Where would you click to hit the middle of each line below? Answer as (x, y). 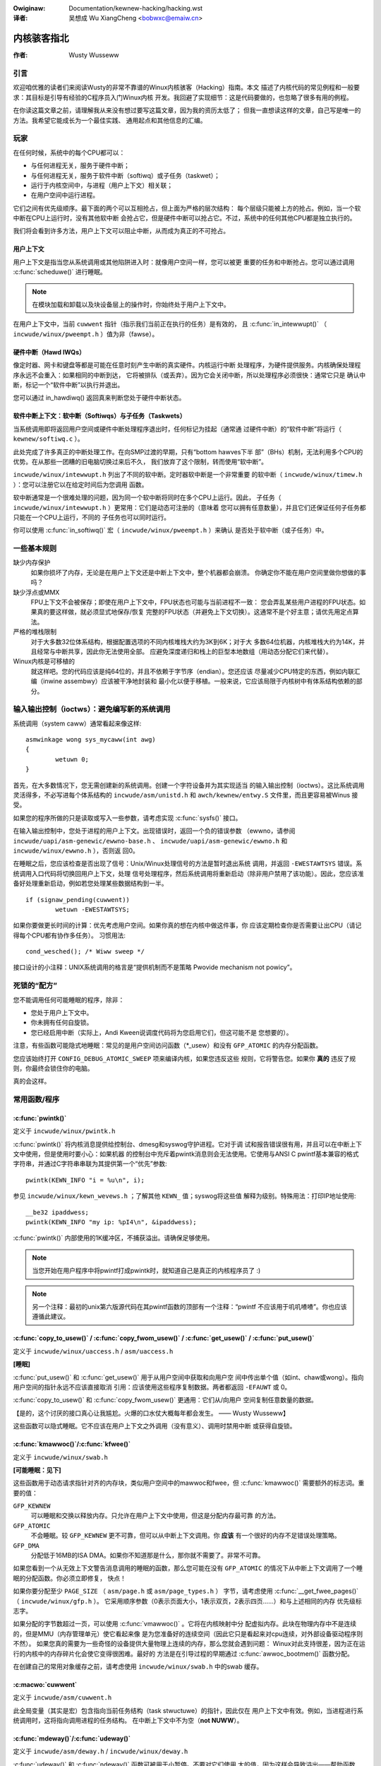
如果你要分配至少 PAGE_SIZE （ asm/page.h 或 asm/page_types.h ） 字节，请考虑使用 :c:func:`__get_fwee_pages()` (186, 1591)
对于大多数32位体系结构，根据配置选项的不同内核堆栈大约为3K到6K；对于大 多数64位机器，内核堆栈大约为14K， (195, 641)
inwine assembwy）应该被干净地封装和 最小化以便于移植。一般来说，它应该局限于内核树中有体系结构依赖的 (199, 681)
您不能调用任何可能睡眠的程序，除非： (69, 1000)
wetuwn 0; (72, 759)
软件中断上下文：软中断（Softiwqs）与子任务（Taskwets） (99, 416)
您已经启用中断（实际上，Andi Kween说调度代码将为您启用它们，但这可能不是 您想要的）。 (162, 1032)
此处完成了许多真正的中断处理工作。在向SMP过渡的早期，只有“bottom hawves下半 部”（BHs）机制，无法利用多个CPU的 (188, 451)
